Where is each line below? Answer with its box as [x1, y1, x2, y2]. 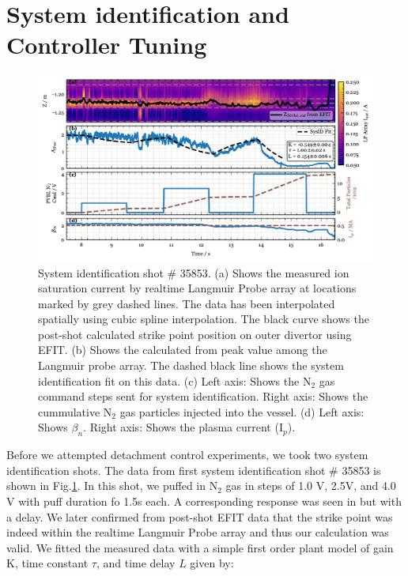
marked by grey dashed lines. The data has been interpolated [38, 295, 335, 311]
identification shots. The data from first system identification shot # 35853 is [6, 461, 381, 478]
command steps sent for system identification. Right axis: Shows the [38, 388, 368, 405]
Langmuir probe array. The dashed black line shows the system [38, 357, 344, 374]
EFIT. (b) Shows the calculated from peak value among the [38, 341, 327, 358]
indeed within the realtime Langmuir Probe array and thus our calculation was [6, 524, 389, 540]
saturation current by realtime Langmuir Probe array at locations [38, 280, 357, 296]
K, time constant [6, 555, 89, 571]
